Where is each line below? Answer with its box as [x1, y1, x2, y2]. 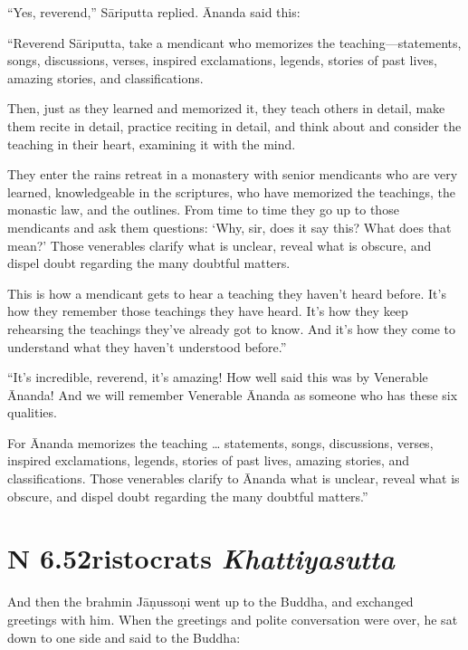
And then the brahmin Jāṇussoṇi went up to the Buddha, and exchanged [7, 592, 414, 611]
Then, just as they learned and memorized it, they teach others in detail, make [7, 99, 445, 118]
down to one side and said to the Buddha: [7, 627, 241, 646]
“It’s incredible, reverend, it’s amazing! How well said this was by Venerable [7, 368, 428, 387]
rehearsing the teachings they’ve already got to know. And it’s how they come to [7, 319, 455, 338]
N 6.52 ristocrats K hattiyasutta [7, 540, 395, 578]
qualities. [7, 403, 57, 422]
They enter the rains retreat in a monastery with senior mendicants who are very [7, 165, 458, 184]
